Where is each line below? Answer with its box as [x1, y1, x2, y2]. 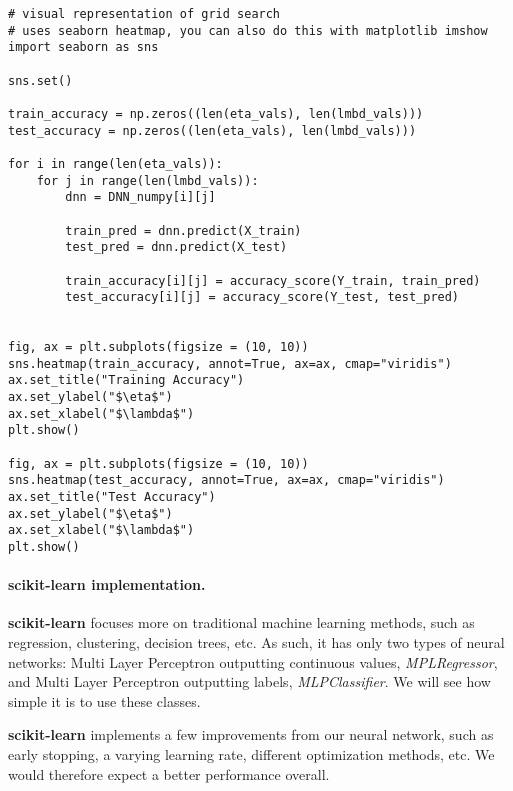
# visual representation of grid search [8, 7, 281, 21]
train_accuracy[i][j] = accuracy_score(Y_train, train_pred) [65, 273, 481, 288]
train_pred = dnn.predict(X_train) [65, 223, 302, 238]
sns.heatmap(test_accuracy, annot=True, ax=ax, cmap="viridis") [8, 473, 445, 488]
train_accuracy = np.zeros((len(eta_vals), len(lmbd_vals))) [8, 106, 424, 121]
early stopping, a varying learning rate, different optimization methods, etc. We [8, 744, 495, 765]
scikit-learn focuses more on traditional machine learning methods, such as [8, 612, 475, 633]
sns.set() [8, 73, 73, 88]
